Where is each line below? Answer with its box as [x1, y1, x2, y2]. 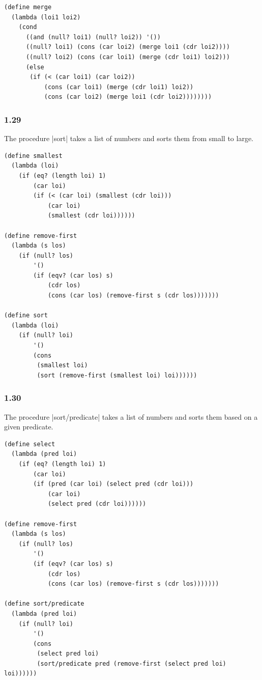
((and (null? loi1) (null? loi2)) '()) [25, 33, 161, 41]
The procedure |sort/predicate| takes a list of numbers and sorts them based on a [4, 411, 258, 422]
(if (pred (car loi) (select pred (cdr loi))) [33, 480, 194, 488]
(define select [4, 440, 55, 448]
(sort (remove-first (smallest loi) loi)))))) [37, 371, 197, 379]
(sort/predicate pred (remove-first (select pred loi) [37, 660, 226, 667]
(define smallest [4, 152, 63, 159]
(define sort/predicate [4, 600, 84, 608]
